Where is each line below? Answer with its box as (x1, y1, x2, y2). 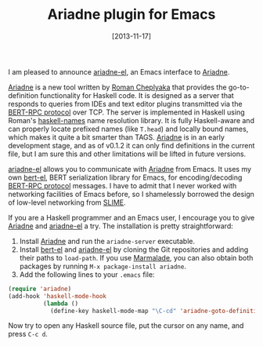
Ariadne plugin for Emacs (47, 5, 216, 24)
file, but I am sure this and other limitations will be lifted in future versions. (8, 149, 247, 158)
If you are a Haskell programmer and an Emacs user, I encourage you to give (8, 213, 255, 222)
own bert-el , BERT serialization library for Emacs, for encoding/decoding (8, 173, 243, 182)
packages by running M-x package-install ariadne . (19, 261, 186, 271)
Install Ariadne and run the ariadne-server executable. (19, 236, 196, 246)
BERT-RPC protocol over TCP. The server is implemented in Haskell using (8, 107, 245, 117)
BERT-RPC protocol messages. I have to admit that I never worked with (8, 180, 237, 190)
